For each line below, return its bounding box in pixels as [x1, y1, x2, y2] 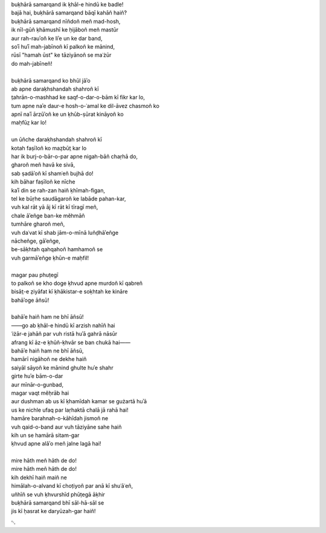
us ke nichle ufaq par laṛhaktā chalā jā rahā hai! [11, 406, 129, 413]
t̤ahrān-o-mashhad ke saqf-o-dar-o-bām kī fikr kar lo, [11, 94, 145, 101]
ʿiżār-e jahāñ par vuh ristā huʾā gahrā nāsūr [11, 330, 118, 337]
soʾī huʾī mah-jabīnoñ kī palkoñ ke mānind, [11, 43, 115, 50]
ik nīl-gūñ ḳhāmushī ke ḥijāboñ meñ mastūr [11, 26, 119, 33]
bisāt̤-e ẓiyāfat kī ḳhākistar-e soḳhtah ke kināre [11, 288, 128, 295]
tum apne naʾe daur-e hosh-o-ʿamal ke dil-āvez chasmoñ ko [11, 102, 160, 109]
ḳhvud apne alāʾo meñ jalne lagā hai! [11, 440, 101, 447]
